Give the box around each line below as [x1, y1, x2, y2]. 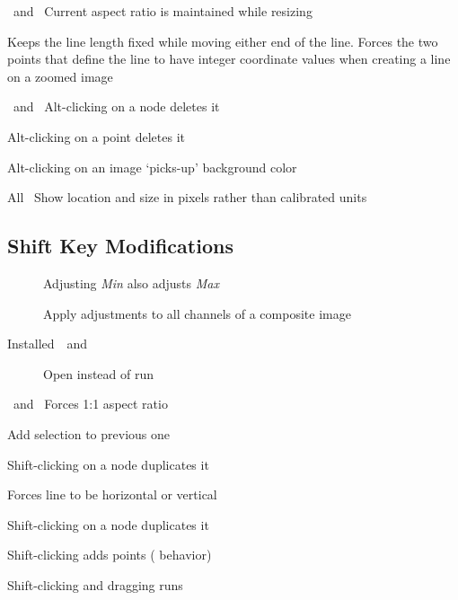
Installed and [7, 334, 88, 353]
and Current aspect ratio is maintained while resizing [13, 2, 313, 20]
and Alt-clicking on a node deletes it [13, 97, 220, 116]
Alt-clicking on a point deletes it [7, 127, 186, 146]
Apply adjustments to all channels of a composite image [43, 304, 351, 322]
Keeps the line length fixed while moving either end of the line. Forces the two [7, 31, 438, 50]
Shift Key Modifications [7, 232, 233, 260]
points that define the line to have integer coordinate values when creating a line [7, 49, 451, 68]
